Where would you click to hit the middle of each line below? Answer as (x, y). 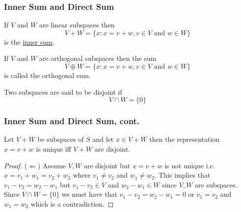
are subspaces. (216, 184)
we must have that (90, 194)
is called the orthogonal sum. (47, 75)
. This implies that (182, 175)
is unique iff (54, 149)
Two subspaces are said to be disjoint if (63, 92)
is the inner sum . (29, 41)
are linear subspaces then (77, 25)
